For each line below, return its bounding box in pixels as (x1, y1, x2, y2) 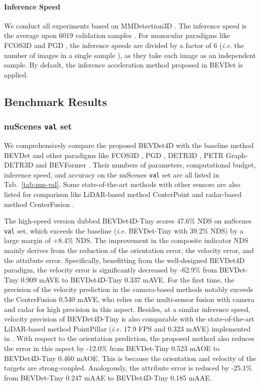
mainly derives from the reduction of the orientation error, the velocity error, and (4, 244, 254, 255)
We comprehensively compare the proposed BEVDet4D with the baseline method (4, 139, 254, 150)
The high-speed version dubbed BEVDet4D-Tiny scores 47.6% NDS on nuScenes (4, 215, 252, 226)
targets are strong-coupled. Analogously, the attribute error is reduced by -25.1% (4, 362, 252, 373)
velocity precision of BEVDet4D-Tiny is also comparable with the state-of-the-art (4, 313, 254, 324)
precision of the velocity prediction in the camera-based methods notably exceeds (4, 284, 253, 294)
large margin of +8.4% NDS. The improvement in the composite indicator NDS (4, 235, 248, 245)
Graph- (225, 149, 248, 160)
